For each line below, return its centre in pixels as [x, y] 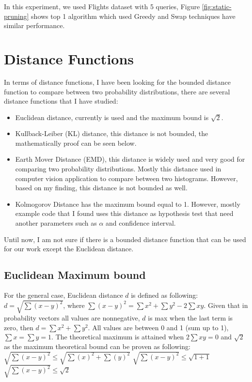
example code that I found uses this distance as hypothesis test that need [124, 213]
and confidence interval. [141, 223]
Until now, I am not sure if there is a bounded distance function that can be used [125, 239]
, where [74, 305]
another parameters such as [56, 223]
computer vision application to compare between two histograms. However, [126, 178]
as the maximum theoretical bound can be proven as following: [97, 346]
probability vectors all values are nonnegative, [72, 318]
